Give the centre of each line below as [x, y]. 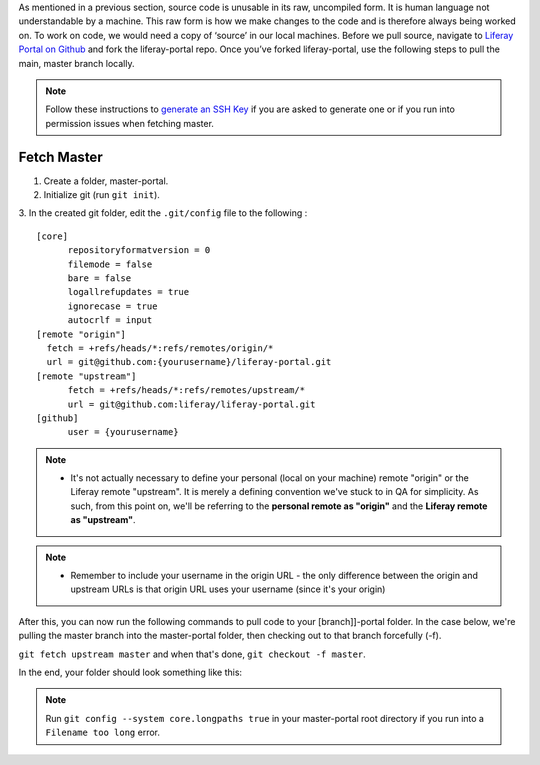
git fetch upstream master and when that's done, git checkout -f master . [192, 654]
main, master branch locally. [76, 63]
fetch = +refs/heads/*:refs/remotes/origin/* [160, 348]
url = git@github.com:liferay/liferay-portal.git [191, 404]
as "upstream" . [103, 520]
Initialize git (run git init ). [101, 195]
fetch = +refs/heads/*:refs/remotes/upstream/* [186, 390]
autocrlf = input [110, 320]
